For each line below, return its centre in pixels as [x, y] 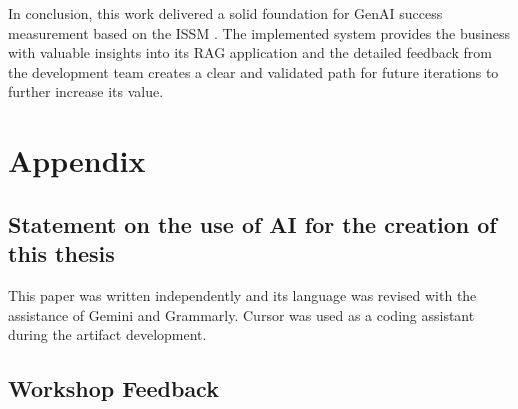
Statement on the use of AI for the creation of [252, 223]
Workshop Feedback [113, 388]
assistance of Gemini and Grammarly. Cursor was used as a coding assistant [241, 314]
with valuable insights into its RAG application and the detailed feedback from [250, 52]
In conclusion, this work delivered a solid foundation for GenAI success [225, 13]
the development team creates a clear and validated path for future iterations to [253, 71]
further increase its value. [86, 91]
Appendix [77, 160]
